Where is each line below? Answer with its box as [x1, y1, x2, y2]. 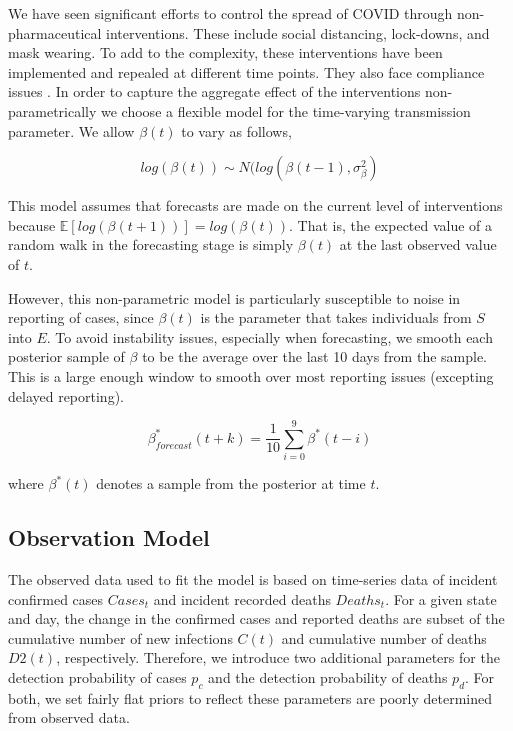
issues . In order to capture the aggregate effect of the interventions [8, 81, 421, 102]
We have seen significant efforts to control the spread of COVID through [8, 3, 453, 23]
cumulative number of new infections [8, 627, 233, 648]
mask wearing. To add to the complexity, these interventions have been [8, 42, 443, 63]
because [8, 214, 56, 235]
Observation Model [8, 522, 210, 553]
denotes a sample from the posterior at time [96, 473, 366, 494]
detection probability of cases [8, 666, 187, 687]
